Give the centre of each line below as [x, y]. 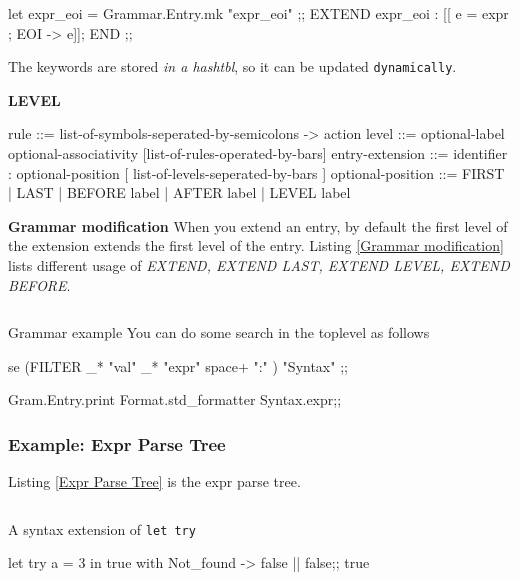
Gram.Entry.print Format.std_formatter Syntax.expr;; [175, 399]
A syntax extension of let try [102, 528]
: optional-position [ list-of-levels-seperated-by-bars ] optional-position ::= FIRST [256, 172]
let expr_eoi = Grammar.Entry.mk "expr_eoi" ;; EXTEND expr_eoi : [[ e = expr [258, 13]
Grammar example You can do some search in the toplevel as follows [219, 332]
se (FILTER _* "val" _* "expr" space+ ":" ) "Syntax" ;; [178, 365]
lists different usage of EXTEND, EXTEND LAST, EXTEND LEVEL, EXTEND [259, 265]
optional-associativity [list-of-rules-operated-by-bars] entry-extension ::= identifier [258, 153]
